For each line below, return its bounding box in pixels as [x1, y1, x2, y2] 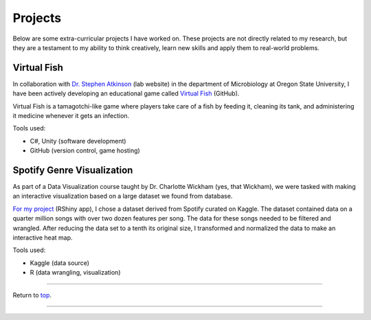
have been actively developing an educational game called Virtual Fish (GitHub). [12, 89, 240, 98]
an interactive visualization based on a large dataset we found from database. [12, 192, 233, 201]
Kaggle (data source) [30, 258, 89, 267]
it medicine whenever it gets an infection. [12, 112, 130, 120]
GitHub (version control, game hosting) [30, 146, 140, 155]
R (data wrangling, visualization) [30, 268, 121, 277]
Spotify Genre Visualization [12, 165, 133, 176]
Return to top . [12, 290, 52, 299]
